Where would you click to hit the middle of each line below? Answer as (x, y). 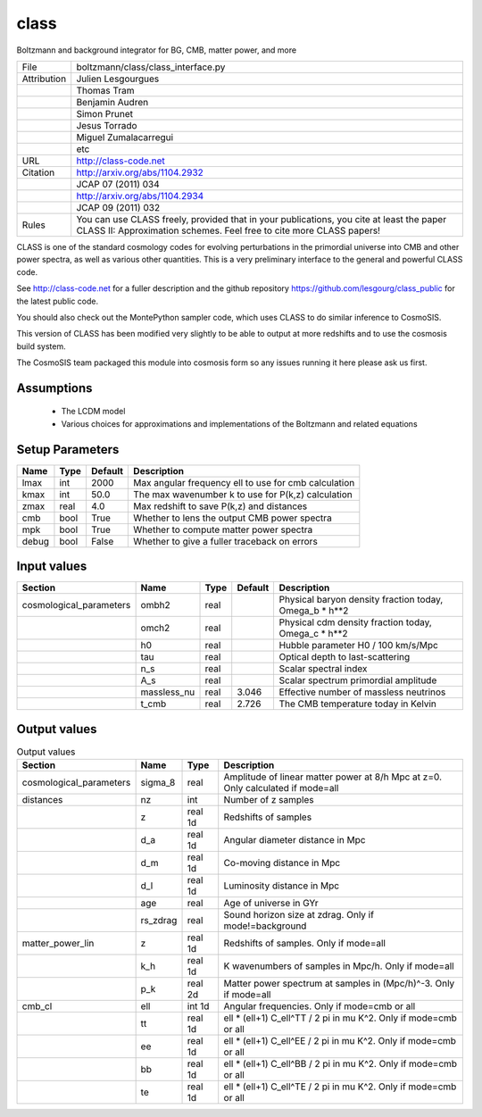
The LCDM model (93, 412)
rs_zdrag (159, 921)
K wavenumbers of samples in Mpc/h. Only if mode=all (339, 966)
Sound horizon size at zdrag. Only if (299, 915)
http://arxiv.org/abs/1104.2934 (140, 196)
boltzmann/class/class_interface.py (151, 67)
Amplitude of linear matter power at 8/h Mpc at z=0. (332, 777)
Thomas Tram (105, 90)
